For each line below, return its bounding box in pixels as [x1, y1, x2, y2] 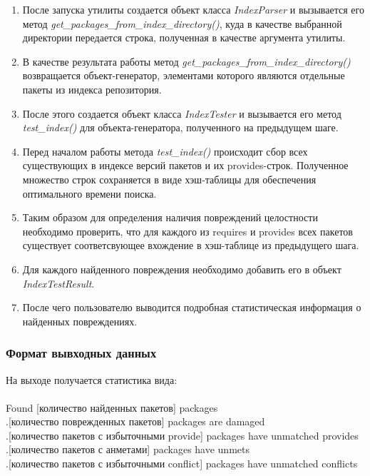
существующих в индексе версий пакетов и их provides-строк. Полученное [22, 158, 349, 173]
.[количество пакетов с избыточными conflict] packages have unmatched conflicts [6, 456, 358, 471]
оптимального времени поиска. [22, 186, 157, 201]
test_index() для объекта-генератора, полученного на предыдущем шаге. [22, 120, 339, 135]
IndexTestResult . [22, 275, 95, 290]
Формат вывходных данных [6, 344, 157, 362]
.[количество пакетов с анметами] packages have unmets [6, 442, 250, 457]
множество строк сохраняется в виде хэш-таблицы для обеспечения [22, 171, 317, 186]
